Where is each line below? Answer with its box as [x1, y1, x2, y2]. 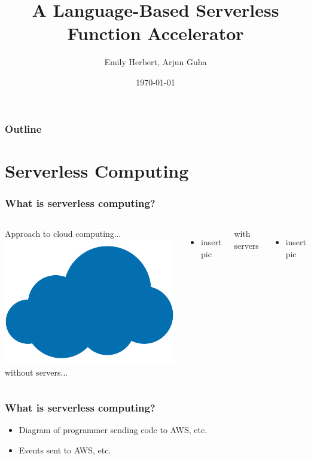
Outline [5, 121, 42, 136]
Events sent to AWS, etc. [19, 443, 111, 456]
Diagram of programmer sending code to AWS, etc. [19, 424, 208, 436]
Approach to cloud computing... [5, 227, 121, 240]
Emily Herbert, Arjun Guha [104, 56, 207, 68]
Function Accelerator [67, 21, 244, 45]
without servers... [5, 366, 68, 379]
